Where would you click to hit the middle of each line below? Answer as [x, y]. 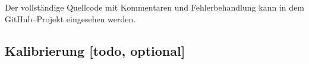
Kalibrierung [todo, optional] [95, 50]
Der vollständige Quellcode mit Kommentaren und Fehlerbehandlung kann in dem [154, 7]
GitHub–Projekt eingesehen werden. [70, 18]
